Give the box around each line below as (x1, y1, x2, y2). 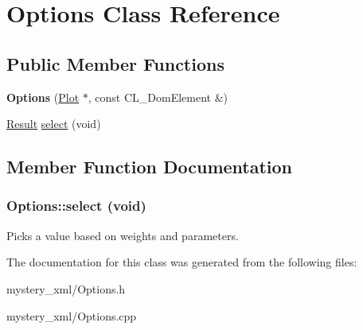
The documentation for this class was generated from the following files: (6, 254, 357, 270)
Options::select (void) (6, 196, 146, 215)
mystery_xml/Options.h (6, 280, 126, 297)
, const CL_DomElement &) (88, 88, 228, 105)
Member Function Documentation (6, 154, 293, 179)
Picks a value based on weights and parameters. (6, 227, 239, 243)
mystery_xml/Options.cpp (6, 307, 137, 324)
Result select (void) (6, 115, 101, 132)
